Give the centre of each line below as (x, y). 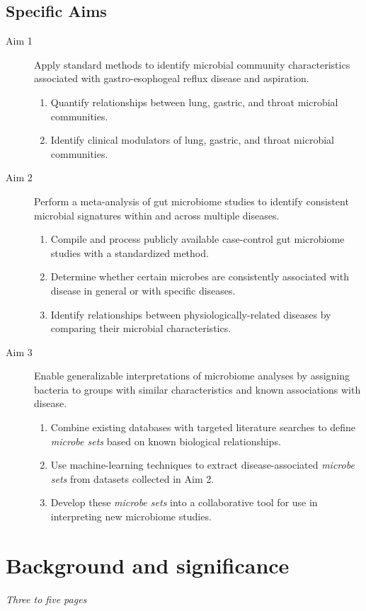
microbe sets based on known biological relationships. (166, 441)
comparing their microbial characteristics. (141, 328)
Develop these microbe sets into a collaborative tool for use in (184, 502)
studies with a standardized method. (130, 252)
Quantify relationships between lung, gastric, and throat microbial (194, 102)
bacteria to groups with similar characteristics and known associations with (198, 389)
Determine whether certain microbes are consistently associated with (200, 276)
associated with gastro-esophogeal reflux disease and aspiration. (172, 78)
